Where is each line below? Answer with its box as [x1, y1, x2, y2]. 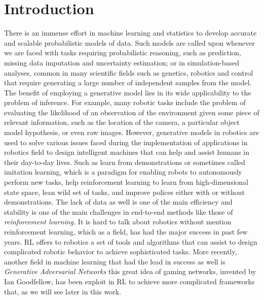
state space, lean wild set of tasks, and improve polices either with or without [4, 186, 245, 197]
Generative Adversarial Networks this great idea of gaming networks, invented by [4, 266, 256, 277]
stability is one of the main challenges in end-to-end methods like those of [4, 206, 233, 217]
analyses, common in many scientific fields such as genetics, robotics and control [4, 67, 253, 78]
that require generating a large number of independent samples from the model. [4, 77, 252, 88]
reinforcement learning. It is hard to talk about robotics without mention [4, 216, 232, 227]
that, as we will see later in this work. [4, 286, 121, 296]
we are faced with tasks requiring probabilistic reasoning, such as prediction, [4, 47, 241, 58]
